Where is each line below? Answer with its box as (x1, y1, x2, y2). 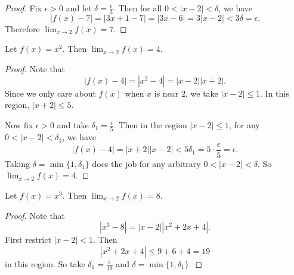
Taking (5, 157, 30, 169)
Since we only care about (5, 86, 96, 99)
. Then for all (113, 2, 162, 14)
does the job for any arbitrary (92, 157, 201, 169)
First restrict (5, 233, 51, 246)
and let (66, 2, 92, 14)
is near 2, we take (154, 86, 218, 99)
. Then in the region (113, 118, 187, 131)
